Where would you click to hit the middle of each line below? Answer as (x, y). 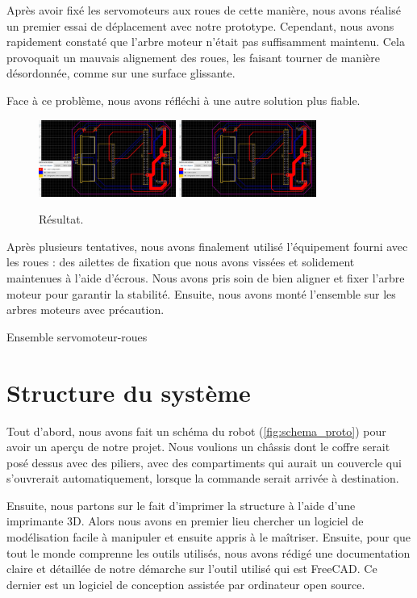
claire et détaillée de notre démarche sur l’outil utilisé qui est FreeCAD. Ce (192, 569)
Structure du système (129, 392)
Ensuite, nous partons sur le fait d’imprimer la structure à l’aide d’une (181, 505)
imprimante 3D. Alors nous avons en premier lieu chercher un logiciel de (185, 521)
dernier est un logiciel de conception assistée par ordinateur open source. (186, 584)
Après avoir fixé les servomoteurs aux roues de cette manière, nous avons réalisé (204, 10)
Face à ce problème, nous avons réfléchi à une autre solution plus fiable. (183, 100)
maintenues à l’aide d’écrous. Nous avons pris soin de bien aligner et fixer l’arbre (206, 278)
